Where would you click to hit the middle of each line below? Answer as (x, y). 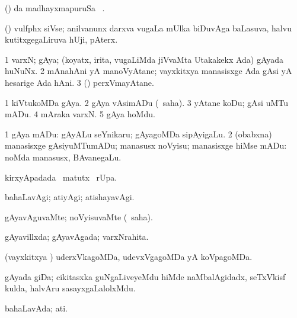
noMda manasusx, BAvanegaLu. (63, 157)
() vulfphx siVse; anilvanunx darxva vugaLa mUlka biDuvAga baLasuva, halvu (148, 28)
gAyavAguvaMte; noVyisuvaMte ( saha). (79, 216)
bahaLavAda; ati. (36, 308)
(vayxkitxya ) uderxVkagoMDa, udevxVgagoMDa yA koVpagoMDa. (129, 256)
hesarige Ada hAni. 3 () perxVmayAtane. (79, 82)
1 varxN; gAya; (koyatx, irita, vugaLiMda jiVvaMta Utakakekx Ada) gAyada (144, 59)
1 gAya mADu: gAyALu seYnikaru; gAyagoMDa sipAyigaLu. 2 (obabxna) (138, 134)
